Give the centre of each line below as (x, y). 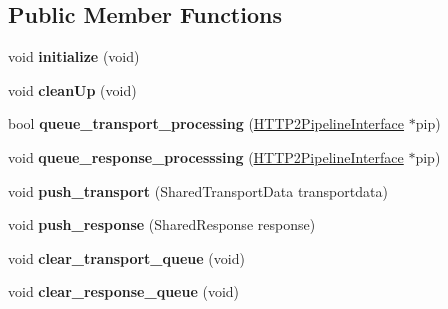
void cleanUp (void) (72, 89)
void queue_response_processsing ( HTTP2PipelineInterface (206, 156)
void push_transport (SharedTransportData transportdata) (198, 190)
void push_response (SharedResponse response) (162, 224)
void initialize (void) (74, 56)
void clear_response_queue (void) (124, 291)
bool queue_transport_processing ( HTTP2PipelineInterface (206, 123)
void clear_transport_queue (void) (126, 257)
